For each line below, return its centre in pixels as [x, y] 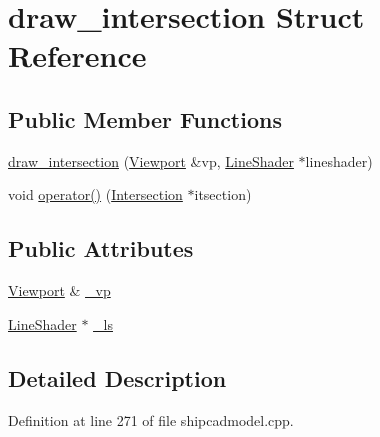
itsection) [223, 194]
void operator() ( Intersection [95, 194]
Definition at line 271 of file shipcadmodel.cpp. [151, 419]
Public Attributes [101, 248]
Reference [77, 55]
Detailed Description [117, 377]
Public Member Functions [145, 118]
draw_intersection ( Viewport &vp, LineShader [151, 160]
